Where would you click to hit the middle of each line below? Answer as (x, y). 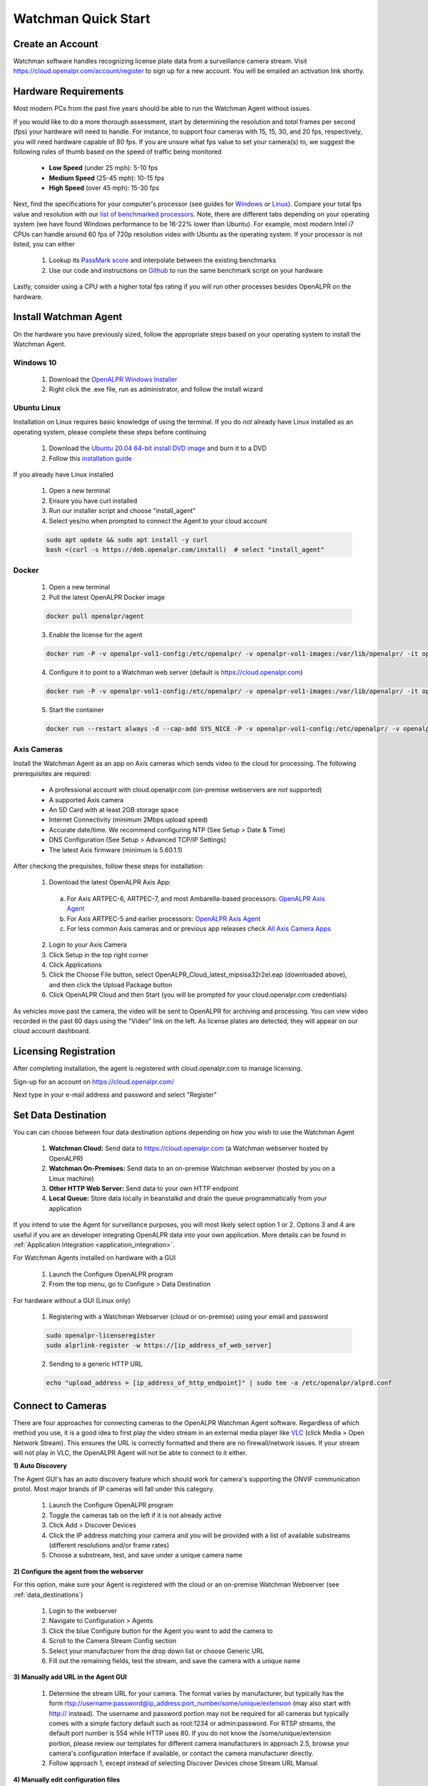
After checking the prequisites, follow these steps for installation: (109, 866)
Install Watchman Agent (68, 317)
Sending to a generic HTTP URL (96, 1364)
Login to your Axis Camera (88, 945)
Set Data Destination (60, 1115)
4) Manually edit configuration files (67, 1780)
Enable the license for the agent (96, 634)
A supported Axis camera (86, 799)
